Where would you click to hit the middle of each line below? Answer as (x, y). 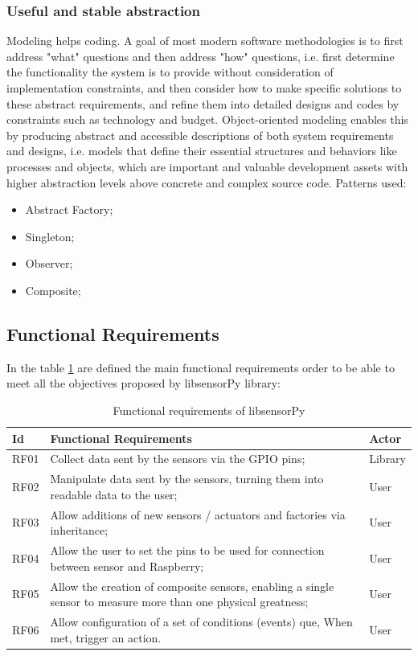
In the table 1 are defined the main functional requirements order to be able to (201, 367)
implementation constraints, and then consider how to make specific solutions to (204, 88)
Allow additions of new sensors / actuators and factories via (198, 514)
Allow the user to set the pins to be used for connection (187, 550)
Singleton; (50, 236)
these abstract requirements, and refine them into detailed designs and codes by (203, 103)
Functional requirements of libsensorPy (209, 410)
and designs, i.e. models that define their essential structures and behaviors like (202, 151)
